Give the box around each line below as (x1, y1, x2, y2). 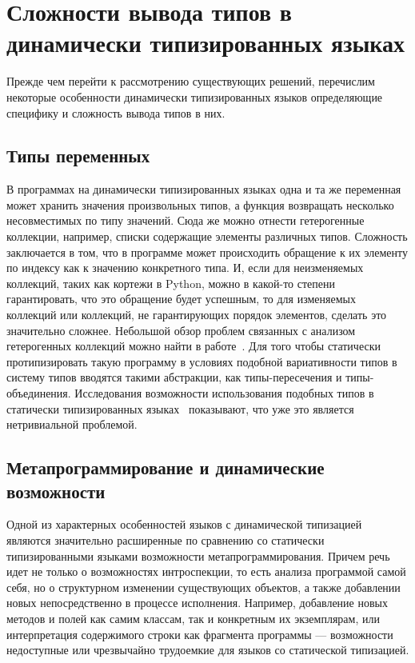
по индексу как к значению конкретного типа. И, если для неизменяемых (6, 259, 364, 276)
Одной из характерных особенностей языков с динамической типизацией (6, 516, 362, 533)
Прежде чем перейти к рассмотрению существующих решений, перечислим (6, 73, 375, 90)
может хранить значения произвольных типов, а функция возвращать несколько (6, 196, 394, 213)
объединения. (6, 385, 71, 401)
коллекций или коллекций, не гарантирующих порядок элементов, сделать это (6, 306, 387, 323)
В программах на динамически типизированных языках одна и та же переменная (6, 181, 401, 198)
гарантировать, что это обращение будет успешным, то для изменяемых (6, 290, 356, 307)
